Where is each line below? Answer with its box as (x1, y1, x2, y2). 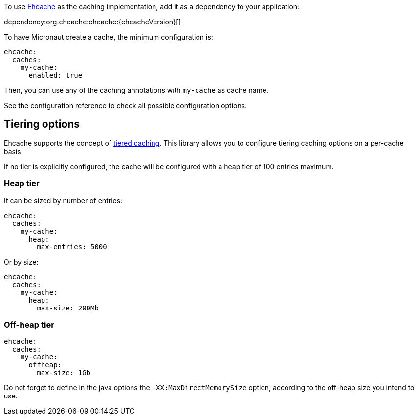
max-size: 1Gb (37, 369, 91, 377)
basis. (4, 147, 23, 155)
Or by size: (4, 257, 39, 266)
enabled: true (28, 71, 83, 79)
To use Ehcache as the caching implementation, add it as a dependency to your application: (4, 2, 300, 11)
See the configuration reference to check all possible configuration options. (4, 101, 247, 110)
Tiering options (4, 118, 80, 131)
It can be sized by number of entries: (4, 196, 123, 205)
